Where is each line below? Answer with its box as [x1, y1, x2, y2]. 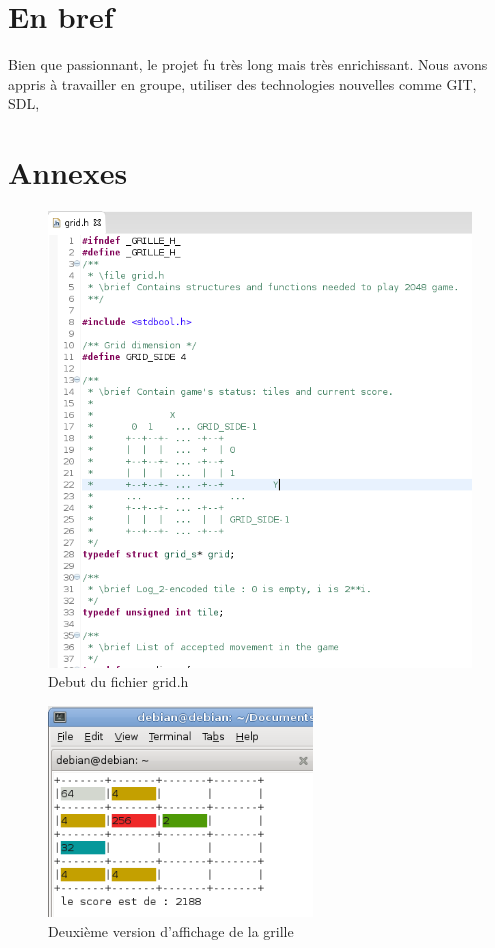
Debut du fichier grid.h [48, 671, 189, 692]
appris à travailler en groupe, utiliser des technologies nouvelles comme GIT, [8, 73, 477, 94]
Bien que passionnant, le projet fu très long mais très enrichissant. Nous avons [8, 54, 488, 75]
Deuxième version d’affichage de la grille [48, 920, 294, 941]
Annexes [8, 152, 128, 193]
